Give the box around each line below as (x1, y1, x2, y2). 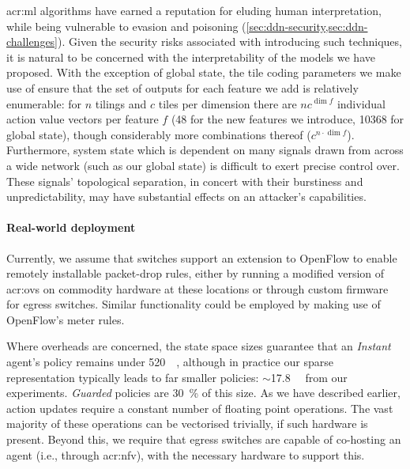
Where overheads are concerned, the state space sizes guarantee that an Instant (6, 338, 391, 354)
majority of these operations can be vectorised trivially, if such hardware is (6, 415, 368, 432)
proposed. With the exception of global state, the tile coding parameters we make (6, 64, 401, 81)
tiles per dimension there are (158, 95, 297, 112)
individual (337, 95, 386, 112)
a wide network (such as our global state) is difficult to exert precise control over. (6, 157, 400, 173)
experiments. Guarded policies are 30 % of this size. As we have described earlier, (6, 384, 401, 401)
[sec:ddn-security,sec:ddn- (246, 17, 368, 34)
